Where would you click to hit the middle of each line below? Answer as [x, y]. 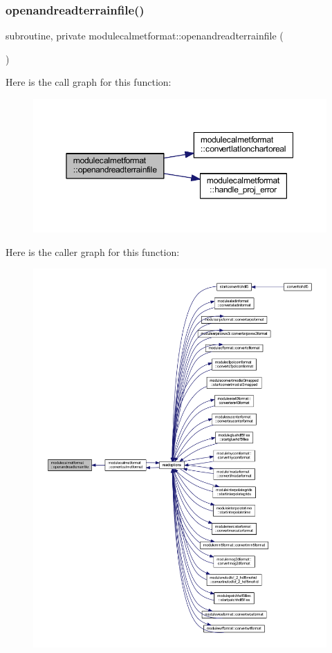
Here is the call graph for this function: [89, 82]
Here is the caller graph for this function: [93, 251]
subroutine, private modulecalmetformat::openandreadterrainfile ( [145, 36]
